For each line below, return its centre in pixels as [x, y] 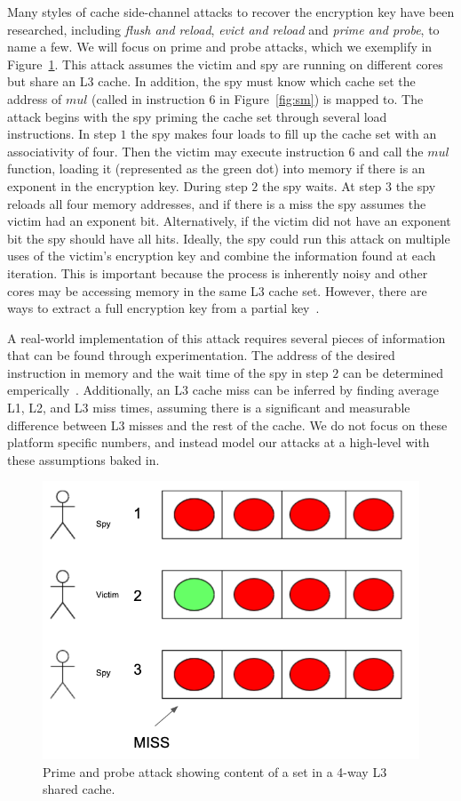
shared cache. [79, 789]
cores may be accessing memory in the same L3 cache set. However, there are [217, 290]
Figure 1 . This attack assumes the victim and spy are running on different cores [225, 64]
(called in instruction [148, 98]
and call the [391, 151]
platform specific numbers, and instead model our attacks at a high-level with [219, 442]
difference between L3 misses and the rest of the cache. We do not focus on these [227, 425]
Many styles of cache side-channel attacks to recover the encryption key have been [231, 12]
